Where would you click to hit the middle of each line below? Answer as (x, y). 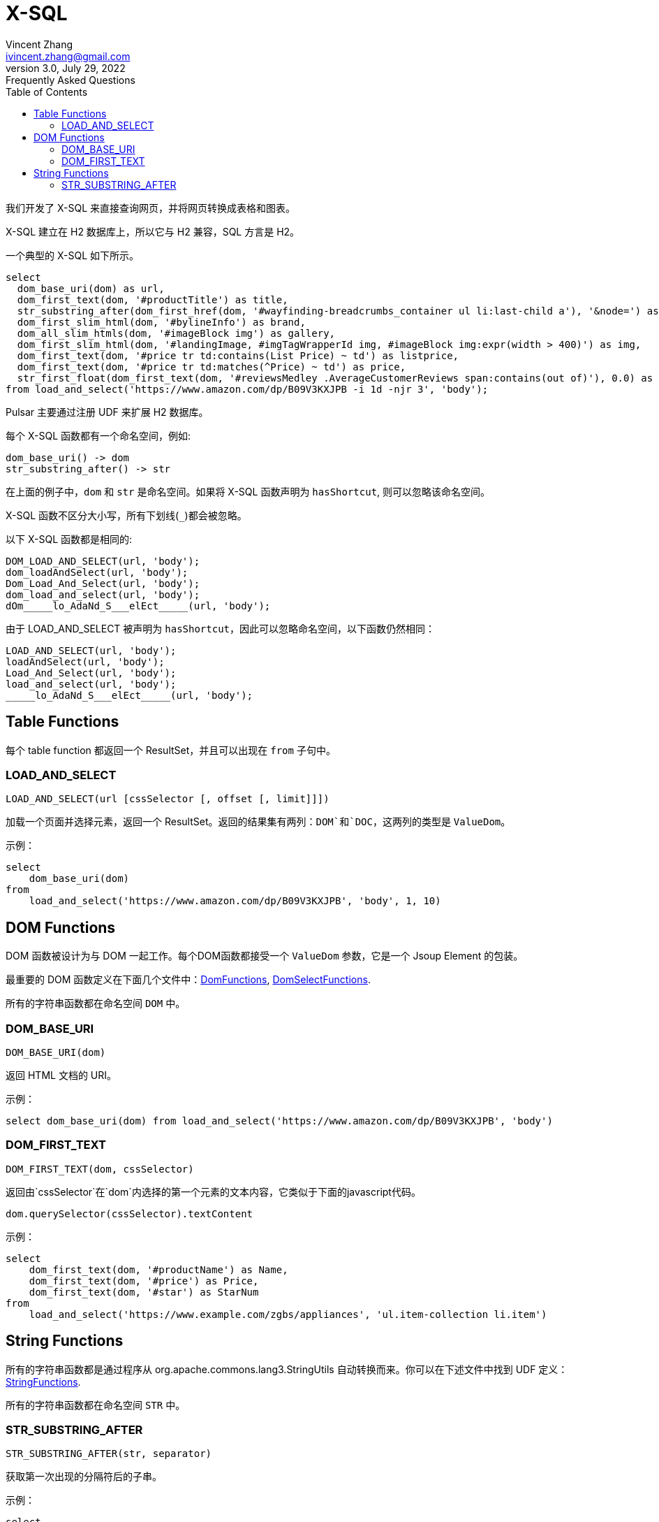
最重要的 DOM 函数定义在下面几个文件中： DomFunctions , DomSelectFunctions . (188, 980)
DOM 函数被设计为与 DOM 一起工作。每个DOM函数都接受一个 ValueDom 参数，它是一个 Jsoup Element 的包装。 (265, 956)
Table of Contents (47, 92)
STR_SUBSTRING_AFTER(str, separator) (109, 1454)
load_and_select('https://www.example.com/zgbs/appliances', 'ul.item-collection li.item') (288, 1314)
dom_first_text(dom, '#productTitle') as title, (153, 299)
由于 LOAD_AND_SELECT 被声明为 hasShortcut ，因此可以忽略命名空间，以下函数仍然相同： (221, 628)
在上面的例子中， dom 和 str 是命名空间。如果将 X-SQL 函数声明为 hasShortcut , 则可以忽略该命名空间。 (248, 491)
